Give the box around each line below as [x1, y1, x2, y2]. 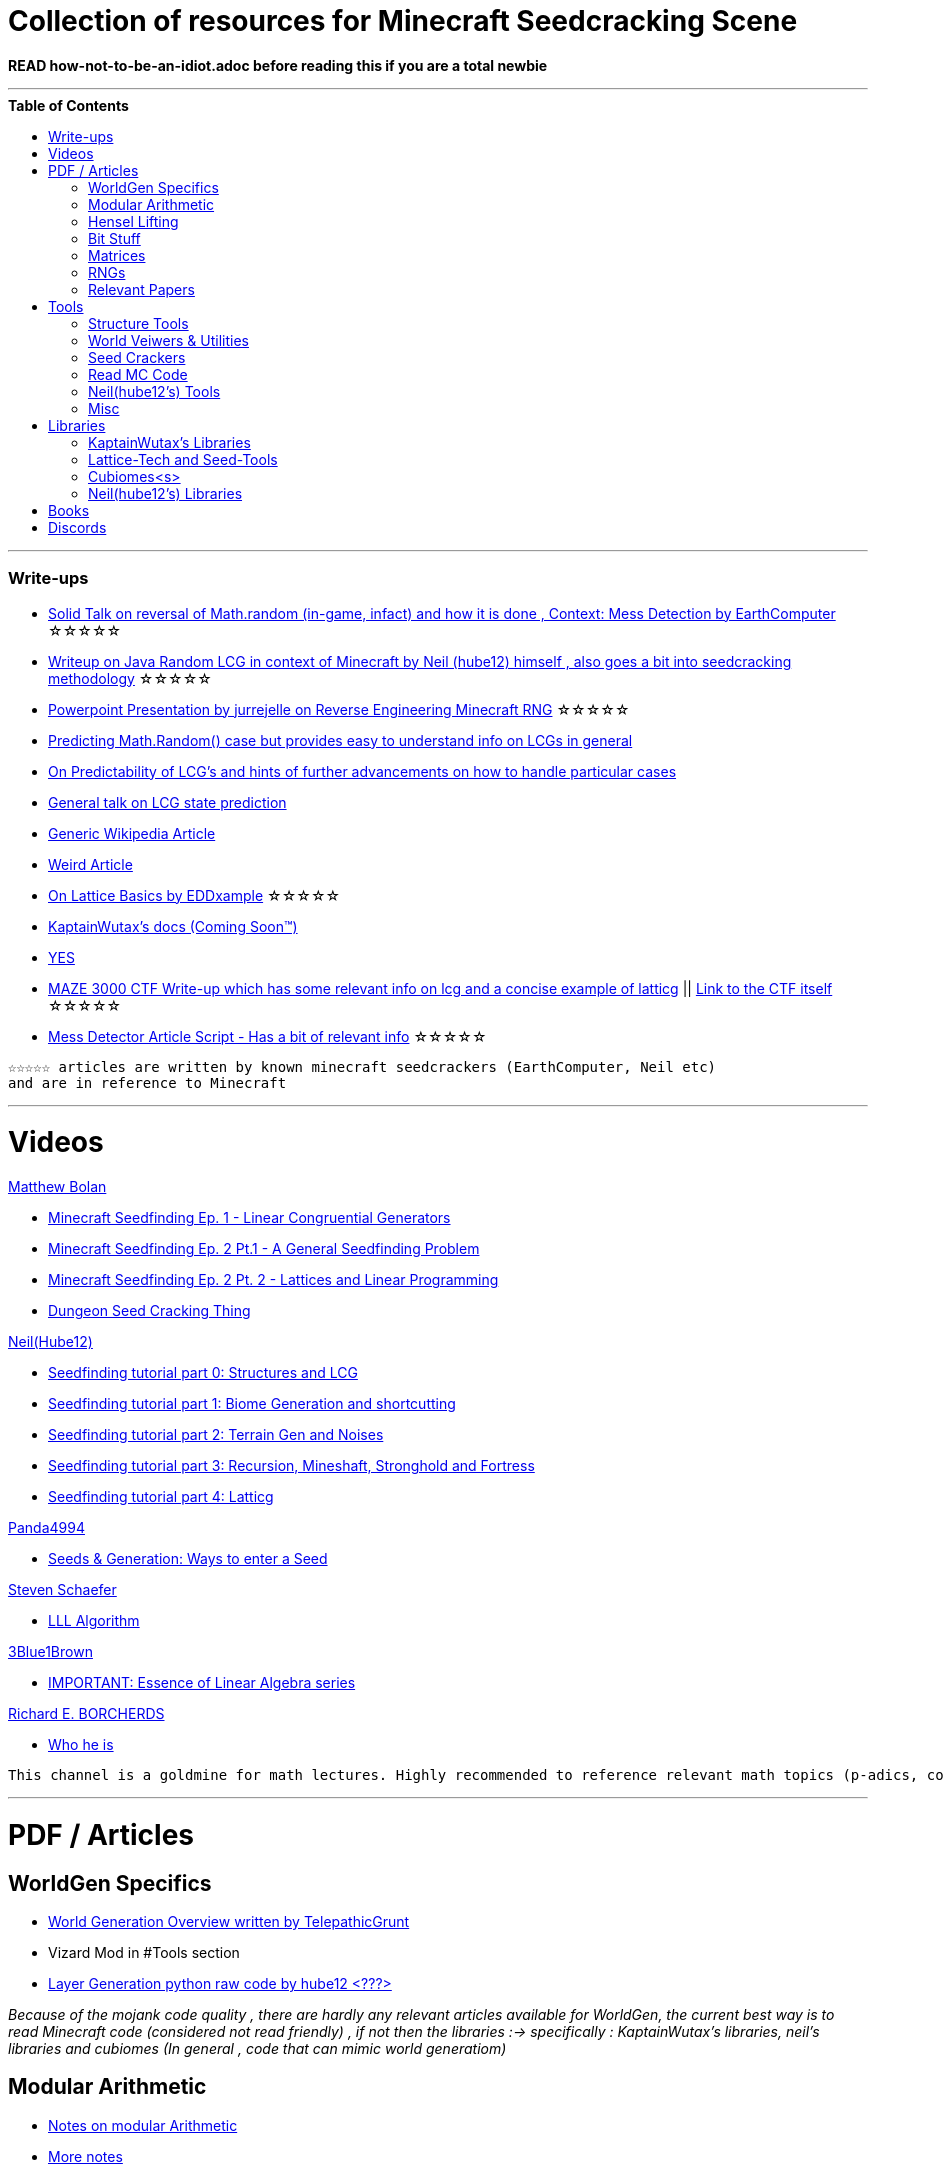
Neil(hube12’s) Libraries [88, 484, 243, 502]
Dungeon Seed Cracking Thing [48, 1302, 251, 1319]
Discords [48, 518, 107, 536]
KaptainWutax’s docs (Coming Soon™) [48, 917, 298, 935]
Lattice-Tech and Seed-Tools [88, 450, 278, 468]
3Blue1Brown [8, 1643, 93, 1660]
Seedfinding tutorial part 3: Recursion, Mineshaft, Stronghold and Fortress [48, 1457, 535, 1474]
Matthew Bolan [8, 1178, 107, 1195]
